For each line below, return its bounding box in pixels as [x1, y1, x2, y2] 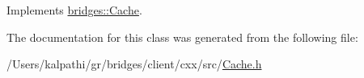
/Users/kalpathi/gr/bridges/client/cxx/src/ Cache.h [6, 55, 262, 72]
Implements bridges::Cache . [6, 2, 142, 18]
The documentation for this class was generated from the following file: [6, 28, 358, 45]
